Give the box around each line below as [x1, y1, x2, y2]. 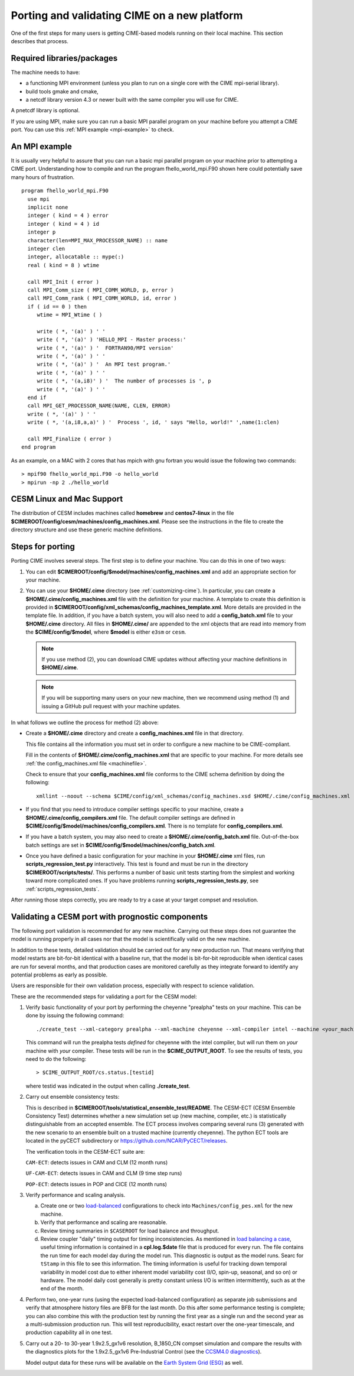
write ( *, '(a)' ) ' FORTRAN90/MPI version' [37, 345, 174, 351]
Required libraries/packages [11, 53, 118, 63]
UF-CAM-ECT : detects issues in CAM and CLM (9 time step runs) [25, 1170, 182, 1177]
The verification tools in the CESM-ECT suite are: [25, 1148, 145, 1155]
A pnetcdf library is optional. [11, 107, 80, 114]
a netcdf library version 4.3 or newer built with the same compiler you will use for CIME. [25, 96, 239, 103]
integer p [27, 229, 56, 236]
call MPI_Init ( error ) [27, 278, 100, 285]
